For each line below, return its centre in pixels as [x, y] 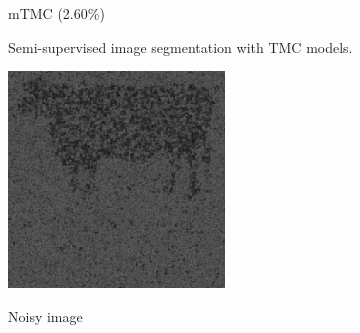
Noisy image [45, 315]
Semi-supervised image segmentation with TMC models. [180, 46]
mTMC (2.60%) [56, 13]
